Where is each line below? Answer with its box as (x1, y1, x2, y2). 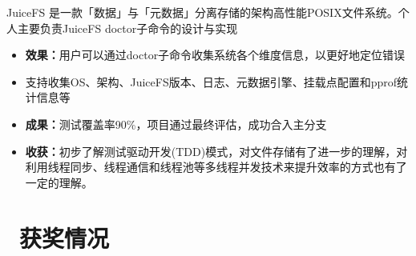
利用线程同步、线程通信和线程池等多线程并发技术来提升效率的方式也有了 (25, 158, 407, 175)
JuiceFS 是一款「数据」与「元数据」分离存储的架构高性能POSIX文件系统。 (6, 4, 398, 20)
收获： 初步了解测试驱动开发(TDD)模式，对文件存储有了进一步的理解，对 (25, 142, 408, 159)
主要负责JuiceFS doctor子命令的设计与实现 (17, 19, 238, 36)
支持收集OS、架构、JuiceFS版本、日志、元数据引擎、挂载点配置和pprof (25, 73, 398, 90)
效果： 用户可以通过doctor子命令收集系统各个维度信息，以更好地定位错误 (25, 46, 406, 63)
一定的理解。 (25, 174, 93, 190)
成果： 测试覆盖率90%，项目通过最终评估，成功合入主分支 (25, 115, 327, 132)
